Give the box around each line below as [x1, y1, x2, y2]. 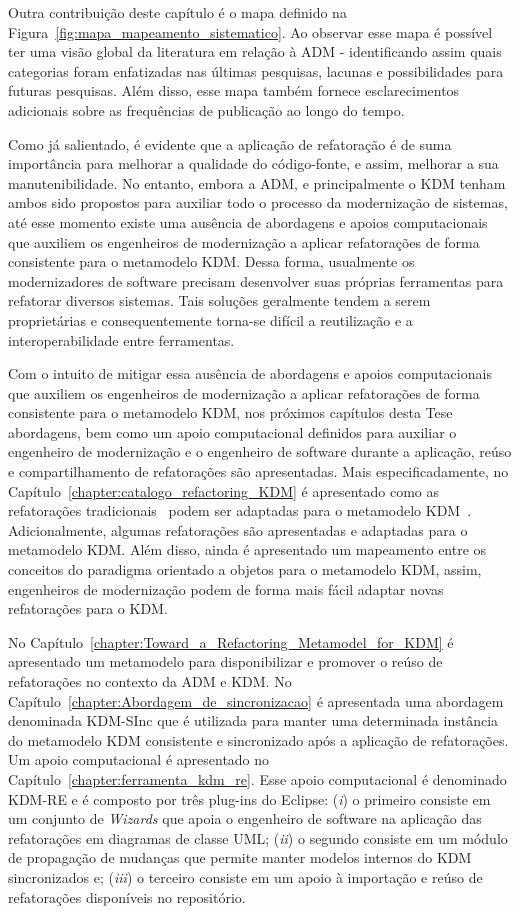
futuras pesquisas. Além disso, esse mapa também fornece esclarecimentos [8, 80, 460, 101]
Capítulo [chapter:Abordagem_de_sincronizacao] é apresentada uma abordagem [8, 690, 504, 711]
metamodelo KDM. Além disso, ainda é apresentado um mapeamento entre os [8, 539, 487, 560]
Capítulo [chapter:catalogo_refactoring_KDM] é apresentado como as [8, 480, 440, 501]
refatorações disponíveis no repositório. [8, 886, 246, 907]
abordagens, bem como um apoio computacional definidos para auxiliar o [8, 421, 457, 442]
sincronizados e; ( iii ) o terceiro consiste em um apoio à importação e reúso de [8, 866, 483, 887]
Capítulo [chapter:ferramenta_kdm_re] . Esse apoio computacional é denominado [8, 768, 507, 789]
